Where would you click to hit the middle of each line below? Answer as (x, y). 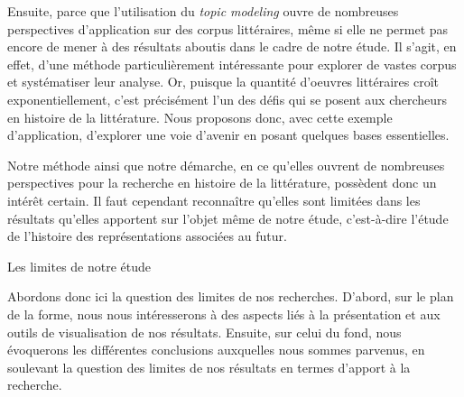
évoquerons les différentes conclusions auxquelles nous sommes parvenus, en (216, 350)
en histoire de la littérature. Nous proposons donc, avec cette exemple (200, 117)
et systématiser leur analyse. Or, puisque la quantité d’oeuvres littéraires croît (223, 82)
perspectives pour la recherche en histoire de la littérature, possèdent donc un (222, 183)
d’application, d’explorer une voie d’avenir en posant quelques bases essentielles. (228, 135)
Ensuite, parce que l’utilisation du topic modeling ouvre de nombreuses (203, 11)
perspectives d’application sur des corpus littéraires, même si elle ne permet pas (228, 28)
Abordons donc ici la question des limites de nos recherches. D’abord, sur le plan (231, 296)
